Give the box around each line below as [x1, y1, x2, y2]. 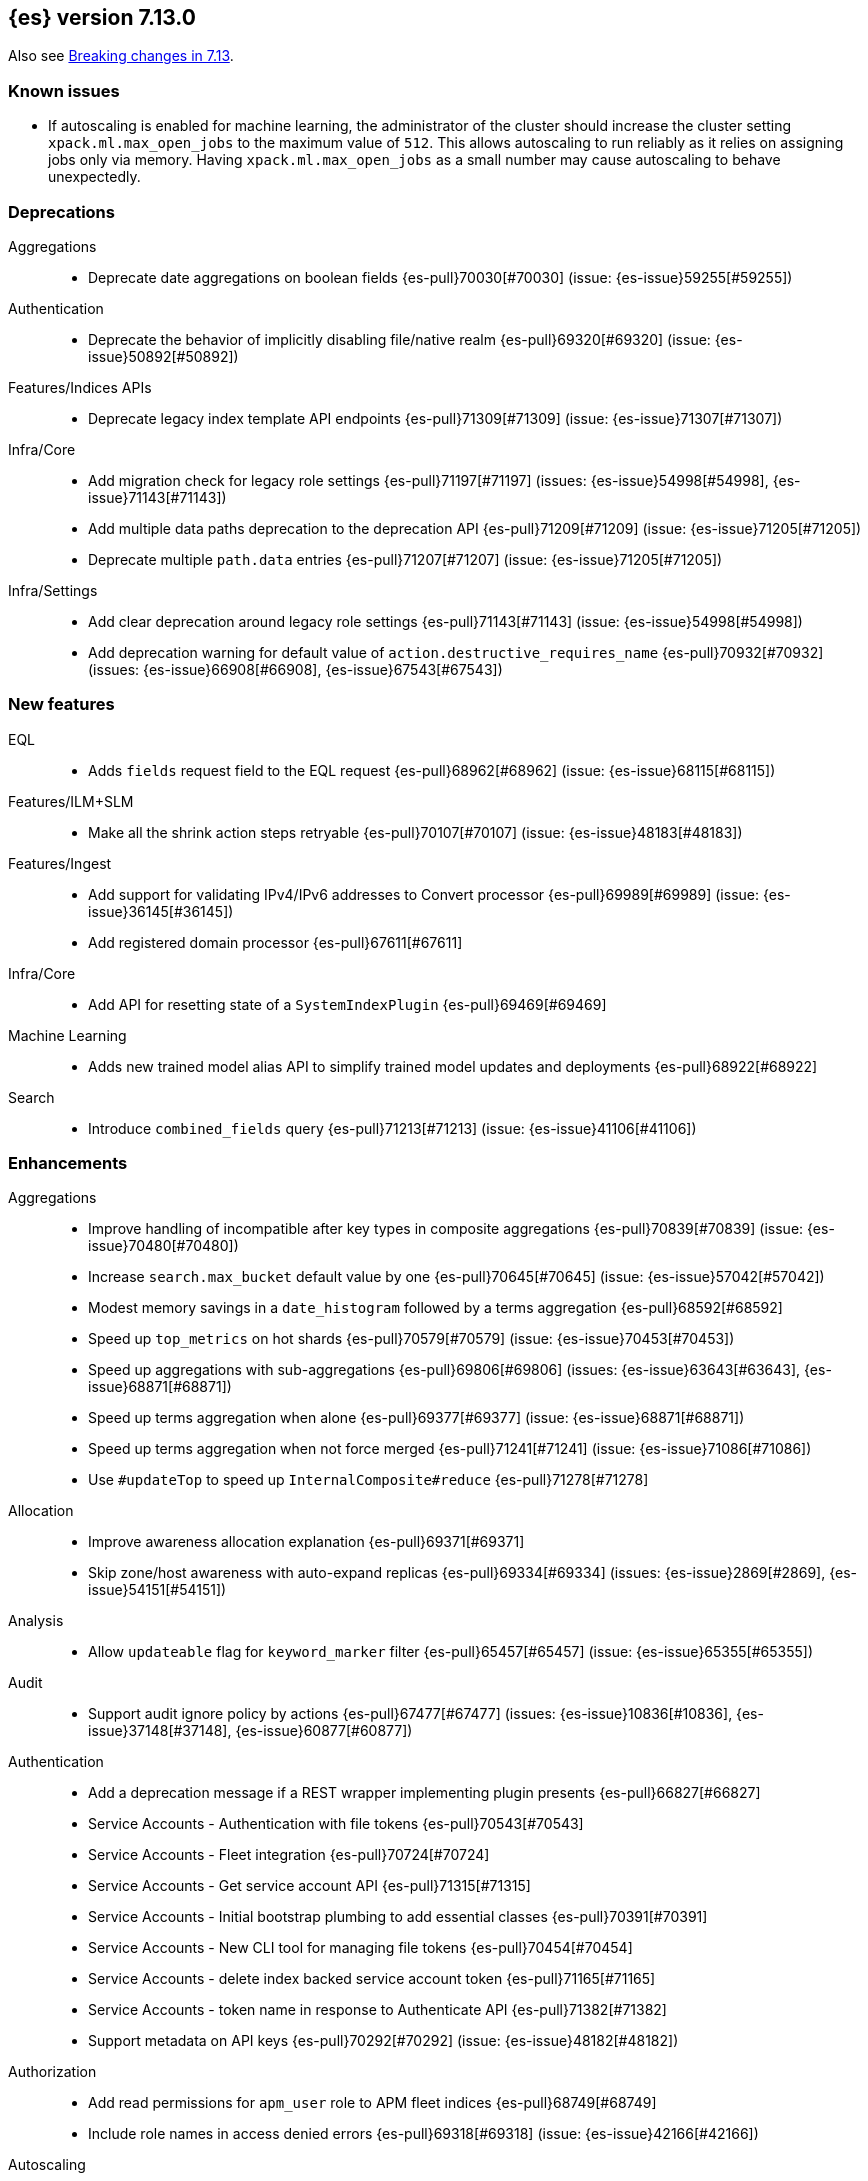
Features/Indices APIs [8, 378, 152, 396]
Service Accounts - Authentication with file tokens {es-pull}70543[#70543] [88, 1815, 584, 1833]
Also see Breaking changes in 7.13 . [8, 47, 234, 65]
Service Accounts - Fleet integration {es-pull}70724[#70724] [88, 1846, 490, 1864]
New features [8, 694, 115, 715]
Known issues [8, 80, 120, 101]
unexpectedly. [48, 168, 141, 186]
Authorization [8, 2063, 97, 2081]
